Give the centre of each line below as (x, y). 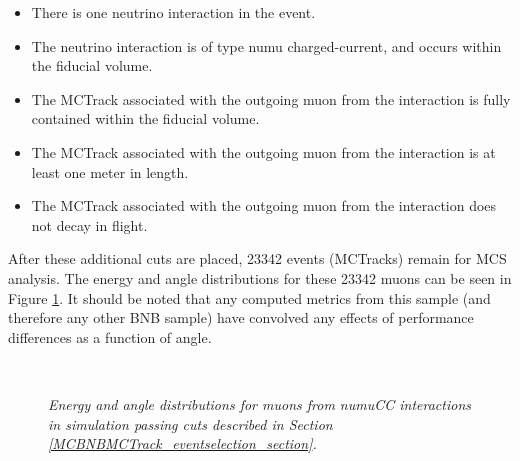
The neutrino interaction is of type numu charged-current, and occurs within (266, 45)
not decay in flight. (89, 224)
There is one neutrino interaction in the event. (173, 12)
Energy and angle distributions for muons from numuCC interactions (259, 403)
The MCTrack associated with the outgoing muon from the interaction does (264, 205)
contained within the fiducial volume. (145, 118)
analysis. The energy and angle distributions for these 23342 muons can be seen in (260, 277)
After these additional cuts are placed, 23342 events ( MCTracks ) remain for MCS (257, 258)
